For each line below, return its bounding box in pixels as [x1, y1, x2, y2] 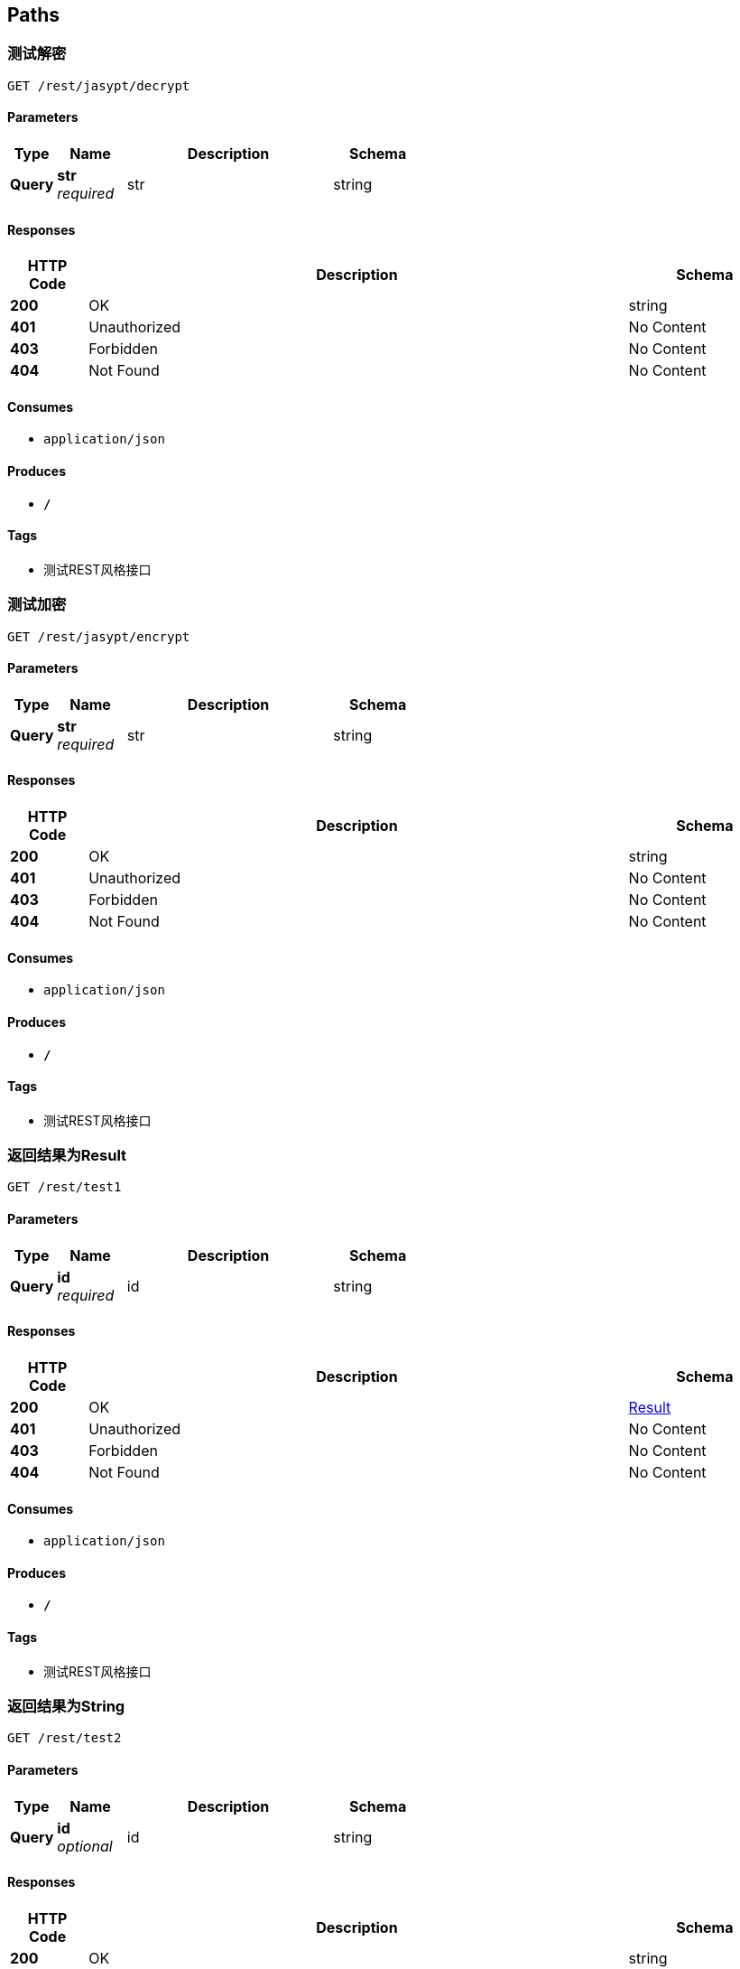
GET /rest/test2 [7, 1731, 122, 1746]
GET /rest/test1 [7, 1180, 122, 1195]
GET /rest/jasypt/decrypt [7, 78, 190, 93]
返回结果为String [7, 1696, 125, 1715]
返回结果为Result [7, 1146, 127, 1165]
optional [57, 1836, 113, 1855]
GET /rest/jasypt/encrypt [7, 629, 190, 644]
